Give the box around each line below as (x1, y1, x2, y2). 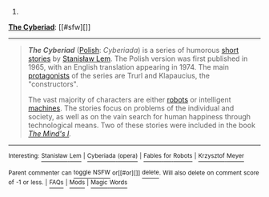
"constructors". (27, 79, 78, 89)
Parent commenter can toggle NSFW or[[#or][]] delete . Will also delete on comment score (8, 168, 259, 177)
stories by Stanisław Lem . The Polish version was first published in (27, 54, 248, 63)
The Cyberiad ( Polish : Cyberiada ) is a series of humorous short (27, 46, 239, 54)
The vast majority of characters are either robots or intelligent (27, 95, 231, 104)
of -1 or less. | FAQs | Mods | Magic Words (8, 179, 128, 187)
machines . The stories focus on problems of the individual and (27, 103, 235, 113)
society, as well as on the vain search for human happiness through (27, 112, 251, 121)
